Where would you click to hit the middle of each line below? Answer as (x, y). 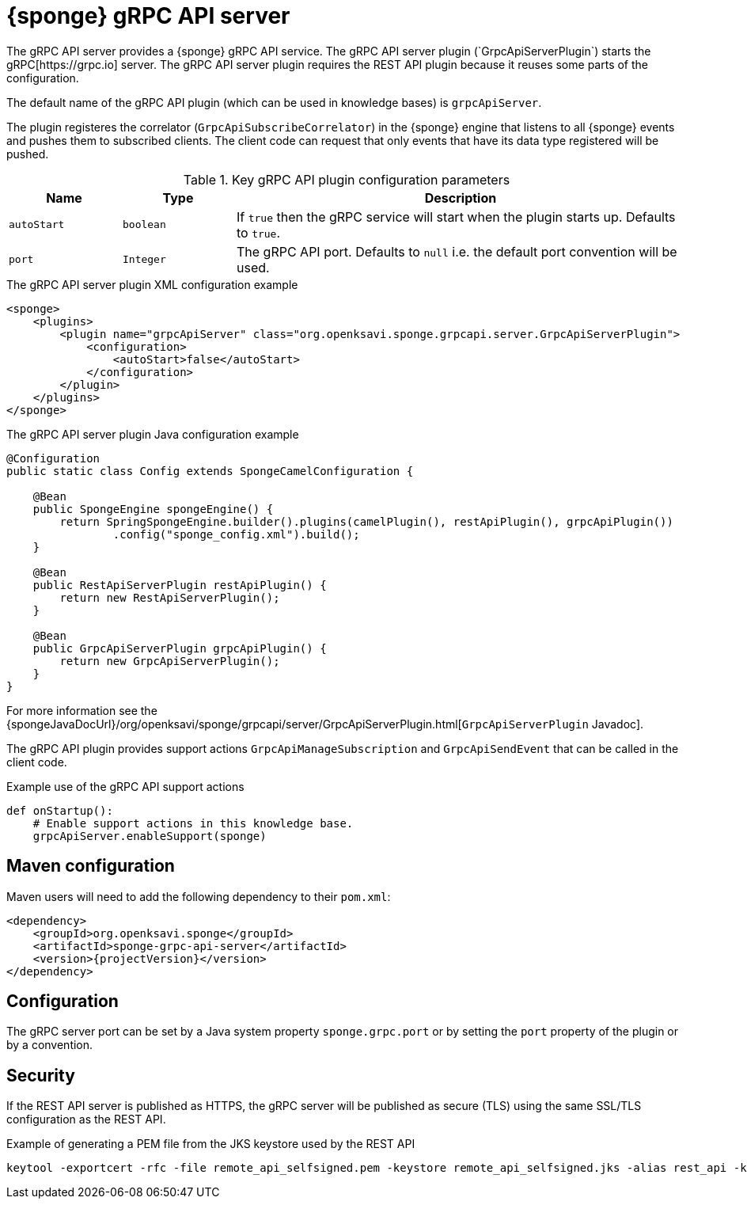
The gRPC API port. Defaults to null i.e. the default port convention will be (457, 251)
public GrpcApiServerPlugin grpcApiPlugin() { (180, 648)
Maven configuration (91, 866)
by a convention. (50, 1045)
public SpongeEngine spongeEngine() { (153, 509)
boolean (144, 225)
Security (41, 1075)
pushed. (28, 154)
